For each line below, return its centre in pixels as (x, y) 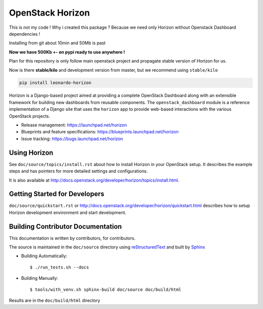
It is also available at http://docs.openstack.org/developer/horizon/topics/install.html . (94, 180)
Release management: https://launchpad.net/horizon (74, 125)
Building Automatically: (44, 256)
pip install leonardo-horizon (55, 83)
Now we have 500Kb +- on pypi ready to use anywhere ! (67, 52)
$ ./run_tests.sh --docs (59, 267)
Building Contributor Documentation (65, 226)
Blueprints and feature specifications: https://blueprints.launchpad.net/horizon (100, 132)
